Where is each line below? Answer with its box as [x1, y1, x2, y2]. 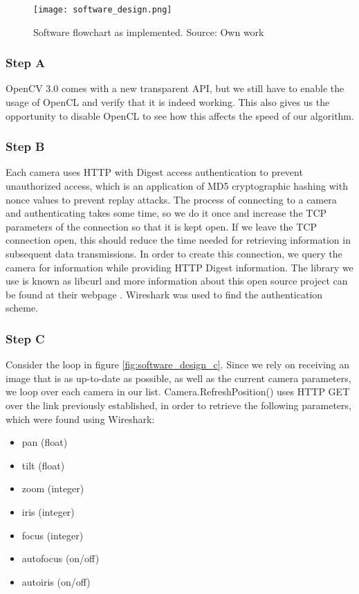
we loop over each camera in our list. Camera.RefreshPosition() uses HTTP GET [6, 384, 350, 399]
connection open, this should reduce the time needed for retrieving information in [6, 233, 351, 247]
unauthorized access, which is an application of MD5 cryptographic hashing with [6, 179, 348, 193]
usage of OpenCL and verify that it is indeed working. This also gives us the [6, 95, 330, 109]
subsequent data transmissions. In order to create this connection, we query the [6, 246, 342, 261]
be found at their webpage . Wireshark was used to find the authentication [6, 287, 323, 301]
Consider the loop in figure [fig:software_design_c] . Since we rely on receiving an [6, 357, 350, 372]
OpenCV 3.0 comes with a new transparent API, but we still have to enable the [6, 81, 344, 96]
